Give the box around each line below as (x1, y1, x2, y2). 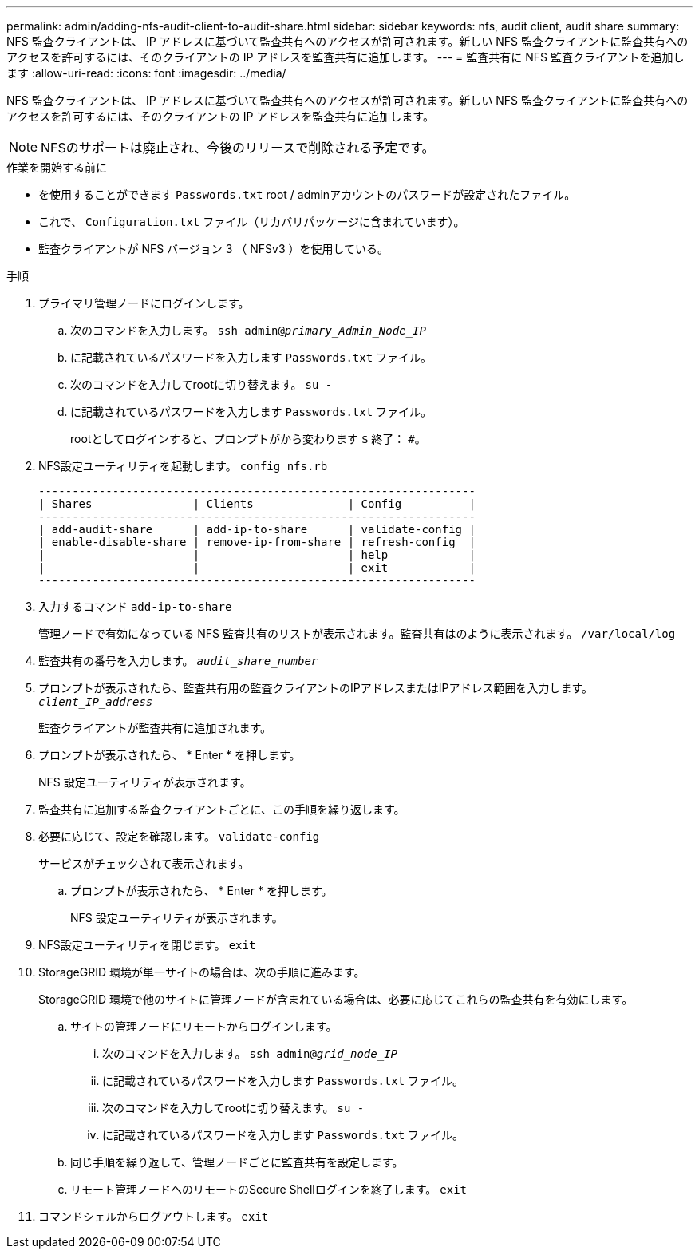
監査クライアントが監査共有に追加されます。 (38, 721, 272, 734)
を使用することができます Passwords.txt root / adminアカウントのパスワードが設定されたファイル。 (38, 188, 576, 201)
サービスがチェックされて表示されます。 (38, 857, 250, 870)
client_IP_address (38, 695, 153, 708)
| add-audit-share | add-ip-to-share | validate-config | (38, 523, 476, 536)
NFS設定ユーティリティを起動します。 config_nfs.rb (38, 459, 328, 473)
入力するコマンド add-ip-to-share (38, 600, 232, 613)
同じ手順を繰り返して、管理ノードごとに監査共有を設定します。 (70, 1155, 404, 1169)
